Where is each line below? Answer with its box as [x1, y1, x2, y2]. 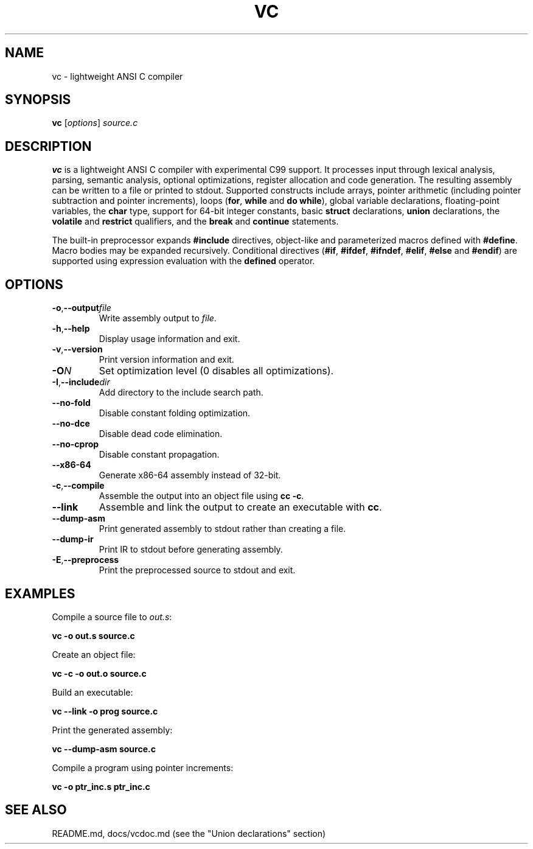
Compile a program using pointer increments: [52, 762, 234, 773]
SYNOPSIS [5, 92, 71, 108]
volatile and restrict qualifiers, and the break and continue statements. [52, 216, 339, 227]
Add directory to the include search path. [99, 387, 263, 398]
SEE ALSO [5, 802, 67, 818]
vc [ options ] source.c [52, 117, 138, 128]
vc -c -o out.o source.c [52, 668, 147, 679]
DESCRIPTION [5, 138, 92, 154]
